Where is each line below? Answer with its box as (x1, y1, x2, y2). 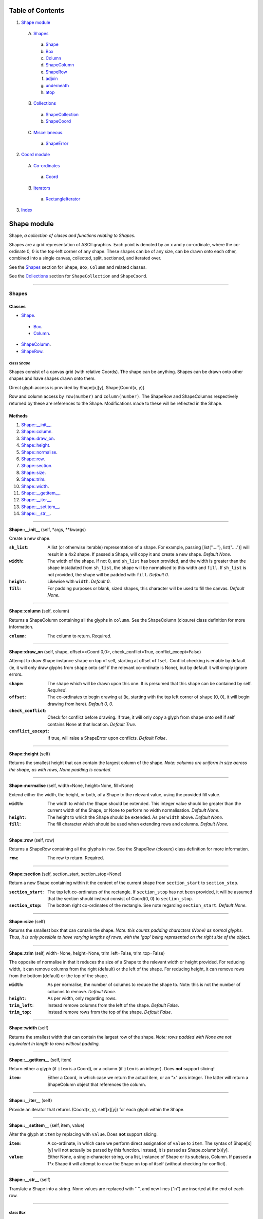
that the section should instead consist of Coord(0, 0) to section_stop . (47, 895, 193, 902)
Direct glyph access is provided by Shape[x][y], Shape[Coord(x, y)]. (9, 384, 146, 390)
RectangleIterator (45, 196, 80, 202)
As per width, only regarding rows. (47, 995, 117, 1002)
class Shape (9, 361, 30, 366)
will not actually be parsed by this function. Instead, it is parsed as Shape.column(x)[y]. (54, 1147, 229, 1153)
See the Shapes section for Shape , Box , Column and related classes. (9, 264, 147, 270)
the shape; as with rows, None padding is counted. (9, 767, 112, 772)
